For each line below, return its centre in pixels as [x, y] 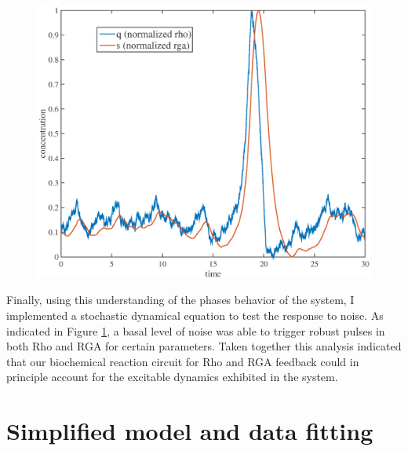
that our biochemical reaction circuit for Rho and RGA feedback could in [183, 361]
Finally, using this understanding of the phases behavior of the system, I [180, 300]
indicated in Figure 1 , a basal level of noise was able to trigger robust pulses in [196, 330]
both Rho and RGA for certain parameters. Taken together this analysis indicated [204, 346]
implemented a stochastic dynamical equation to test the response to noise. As [195, 315]
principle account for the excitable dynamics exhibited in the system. [172, 377]
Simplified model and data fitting [190, 431]
